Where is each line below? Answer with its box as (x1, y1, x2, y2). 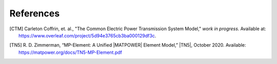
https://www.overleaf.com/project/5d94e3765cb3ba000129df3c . (18, 32, 156, 38)
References (9, 8, 60, 19)
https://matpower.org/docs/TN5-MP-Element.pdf (18, 49, 123, 55)
